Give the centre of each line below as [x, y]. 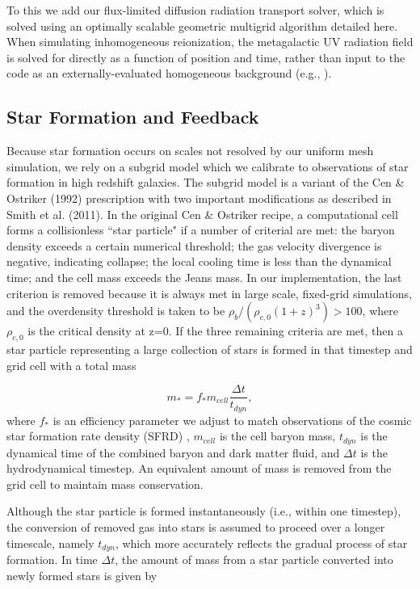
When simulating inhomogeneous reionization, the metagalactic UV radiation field [210, 42]
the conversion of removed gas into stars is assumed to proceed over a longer [196, 527]
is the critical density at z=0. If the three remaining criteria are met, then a [215, 331]
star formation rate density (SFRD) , [98, 436]
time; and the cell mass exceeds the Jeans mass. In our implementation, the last [204, 277]
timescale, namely [50, 543]
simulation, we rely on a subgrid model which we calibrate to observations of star [208, 166]
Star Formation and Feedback [133, 117]
